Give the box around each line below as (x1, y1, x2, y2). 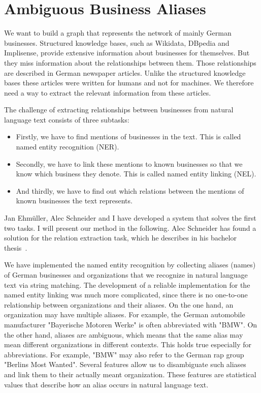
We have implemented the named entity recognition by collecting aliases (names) (4, 259, 256, 270)
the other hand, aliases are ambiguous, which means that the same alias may (4, 329, 243, 340)
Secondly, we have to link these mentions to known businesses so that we (16, 158, 243, 169)
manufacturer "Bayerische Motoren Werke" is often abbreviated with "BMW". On (4, 319, 257, 329)
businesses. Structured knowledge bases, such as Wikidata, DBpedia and (4, 37, 230, 48)
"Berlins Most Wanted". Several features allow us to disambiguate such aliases (4, 359, 246, 370)
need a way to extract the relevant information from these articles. (4, 87, 211, 98)
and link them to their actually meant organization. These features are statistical (4, 369, 256, 379)
